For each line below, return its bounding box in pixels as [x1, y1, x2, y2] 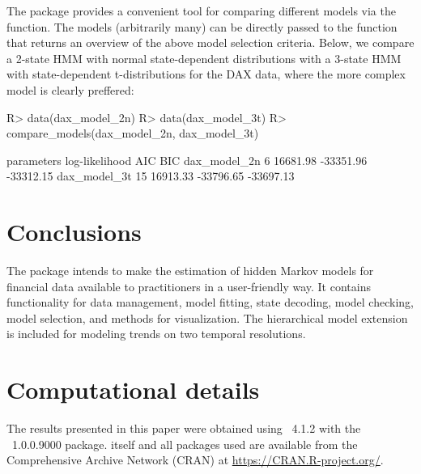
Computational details [6, 373, 260, 406]
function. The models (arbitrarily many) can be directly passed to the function [6, 18, 398, 35]
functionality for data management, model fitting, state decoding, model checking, [6, 294, 414, 311]
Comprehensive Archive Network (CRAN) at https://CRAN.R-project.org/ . [6, 451, 384, 468]
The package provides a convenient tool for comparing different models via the [6, 2, 396, 19]
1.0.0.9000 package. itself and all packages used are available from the [11, 435, 358, 452]
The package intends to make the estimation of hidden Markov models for [6, 262, 374, 279]
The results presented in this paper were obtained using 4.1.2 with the [6, 420, 361, 437]
